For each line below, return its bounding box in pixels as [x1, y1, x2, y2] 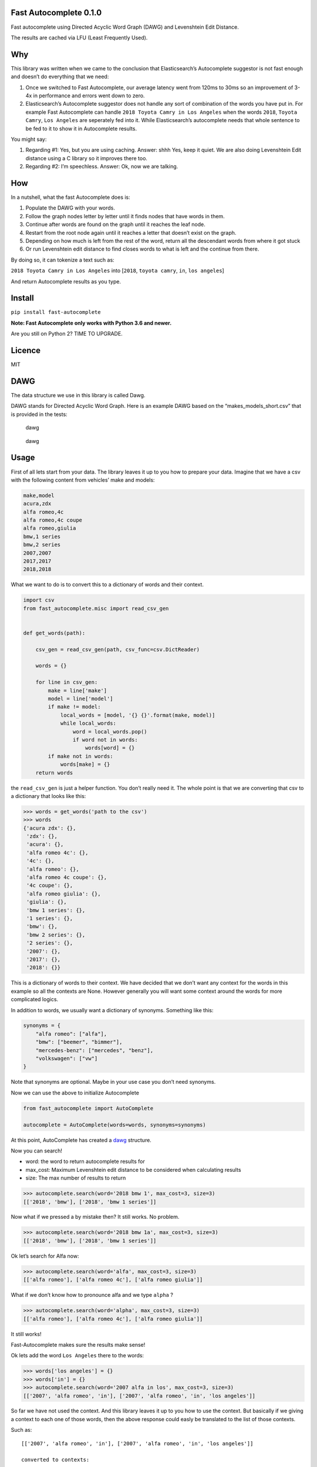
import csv [23, 597, 55, 604]
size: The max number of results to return [25, 1174, 126, 1182]
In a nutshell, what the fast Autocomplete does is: [11, 194, 130, 201]
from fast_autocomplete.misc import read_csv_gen [23, 605, 169, 611]
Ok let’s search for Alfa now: [11, 1252, 79, 1259]
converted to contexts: [21, 1456, 90, 1463]
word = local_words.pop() [72, 728, 147, 735]
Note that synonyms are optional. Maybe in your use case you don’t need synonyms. [11, 1079, 216, 1086]
